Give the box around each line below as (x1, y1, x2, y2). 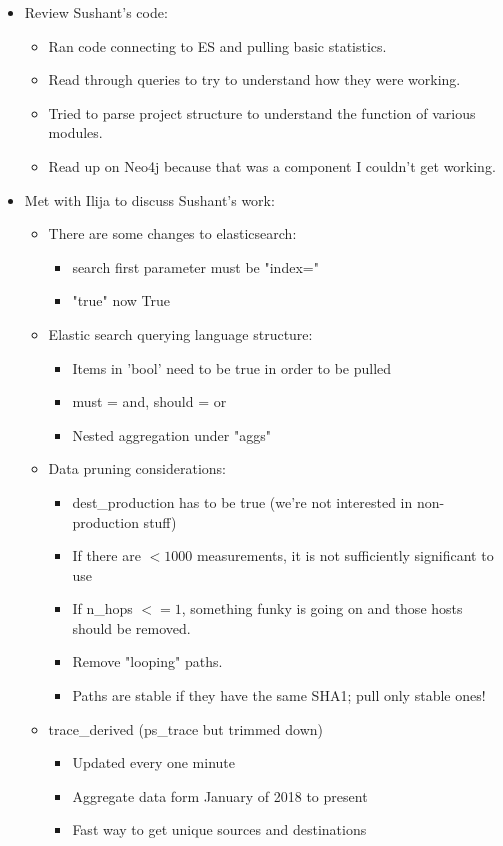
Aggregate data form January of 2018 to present (72, 785, 368, 806)
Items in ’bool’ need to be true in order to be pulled (72, 357, 392, 378)
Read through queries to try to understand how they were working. (48, 69, 461, 90)
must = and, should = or (72, 391, 227, 412)
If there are (72, 545, 141, 566)
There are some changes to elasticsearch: (48, 223, 297, 244)
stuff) (143, 511, 177, 532)
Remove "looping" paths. (72, 651, 223, 672)
